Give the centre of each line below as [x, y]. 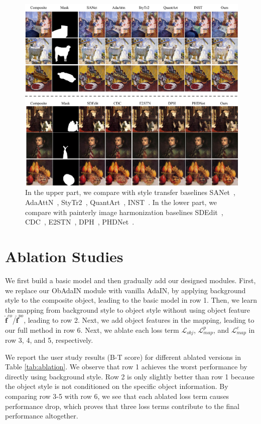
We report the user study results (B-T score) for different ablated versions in [123, 357]
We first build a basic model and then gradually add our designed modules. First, [130, 280]
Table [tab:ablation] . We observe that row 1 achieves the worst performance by [126, 367]
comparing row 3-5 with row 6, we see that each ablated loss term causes [117, 396]
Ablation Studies [64, 256]
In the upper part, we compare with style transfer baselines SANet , [130, 192]
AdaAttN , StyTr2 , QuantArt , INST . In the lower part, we [121, 202]
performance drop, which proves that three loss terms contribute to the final [122, 406]
